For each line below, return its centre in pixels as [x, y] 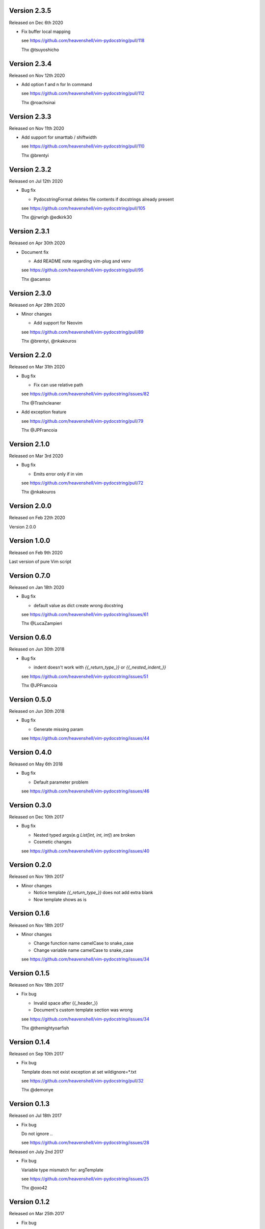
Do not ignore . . [37, 1134]
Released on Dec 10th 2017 [36, 817]
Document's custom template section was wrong [83, 1010]
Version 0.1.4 [29, 1042]
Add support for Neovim [58, 323]
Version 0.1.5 [29, 973]
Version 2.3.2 [30, 169]
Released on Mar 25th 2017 [37, 1214]
